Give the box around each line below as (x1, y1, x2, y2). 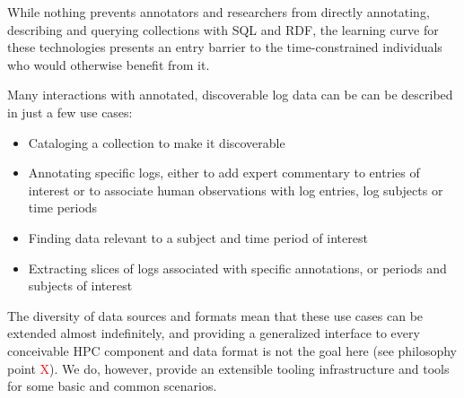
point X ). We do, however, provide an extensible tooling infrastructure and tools (7, 359, 450, 377)
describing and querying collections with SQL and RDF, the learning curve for (7, 20, 439, 39)
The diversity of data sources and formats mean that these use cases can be (7, 306, 424, 324)
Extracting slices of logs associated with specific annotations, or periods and (28, 258, 447, 277)
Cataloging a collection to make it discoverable (28, 133, 285, 151)
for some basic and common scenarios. (7, 376, 217, 395)
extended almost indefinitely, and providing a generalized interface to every (7, 324, 420, 342)
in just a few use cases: (7, 102, 133, 121)
